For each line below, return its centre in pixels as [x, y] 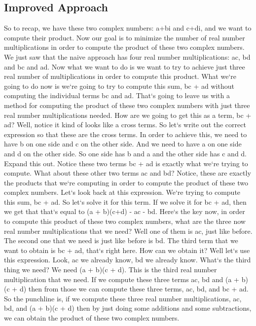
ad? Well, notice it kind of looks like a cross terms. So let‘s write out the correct [125, 125]
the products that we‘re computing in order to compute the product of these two [126, 182]
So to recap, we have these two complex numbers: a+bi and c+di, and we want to [128, 28]
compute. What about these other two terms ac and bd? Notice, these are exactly [128, 173]
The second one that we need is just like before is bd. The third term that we [121, 240]
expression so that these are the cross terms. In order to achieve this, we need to [126, 134]
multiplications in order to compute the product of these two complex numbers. [124, 47]
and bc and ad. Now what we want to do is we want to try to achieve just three [125, 66]
